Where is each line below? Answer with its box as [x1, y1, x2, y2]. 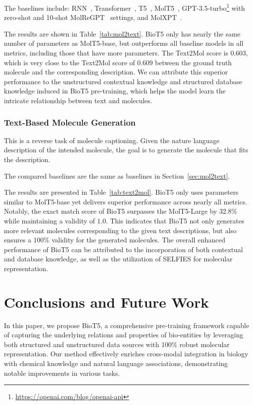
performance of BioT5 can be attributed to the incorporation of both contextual [4, 244, 243, 254]
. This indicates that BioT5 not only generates [106, 215, 245, 225]
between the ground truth [155, 57, 232, 67]
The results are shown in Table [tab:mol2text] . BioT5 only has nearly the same [4, 28, 241, 38]
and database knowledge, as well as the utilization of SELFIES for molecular [4, 254, 233, 264]
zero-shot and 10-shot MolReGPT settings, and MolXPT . [4, 12, 182, 22]
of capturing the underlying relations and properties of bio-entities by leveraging [4, 330, 243, 340]
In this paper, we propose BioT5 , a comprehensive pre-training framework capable [4, 320, 249, 330]
